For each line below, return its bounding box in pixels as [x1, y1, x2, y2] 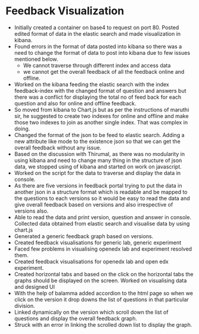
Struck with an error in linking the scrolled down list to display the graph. [14, 321, 192, 328]
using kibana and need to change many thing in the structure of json [14, 157, 182, 164]
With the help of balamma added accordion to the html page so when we [14, 289, 193, 296]
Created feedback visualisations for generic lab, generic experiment [14, 239, 182, 246]
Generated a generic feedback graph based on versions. [14, 232, 154, 239]
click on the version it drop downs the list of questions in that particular [14, 296, 189, 303]
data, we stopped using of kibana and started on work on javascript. [14, 163, 182, 170]
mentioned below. [14, 55, 58, 63]
